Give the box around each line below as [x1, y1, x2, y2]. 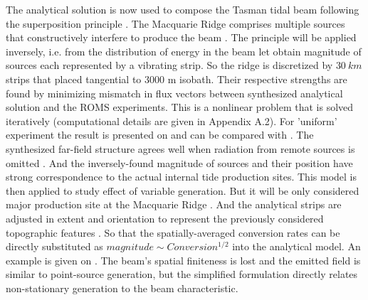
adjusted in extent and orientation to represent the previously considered [6, 210, 324, 225]
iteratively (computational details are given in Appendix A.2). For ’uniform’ [6, 113, 337, 128]
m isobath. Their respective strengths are [167, 71, 347, 86]
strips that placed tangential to [6, 71, 142, 86]
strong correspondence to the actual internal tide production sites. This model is [6, 169, 357, 184]
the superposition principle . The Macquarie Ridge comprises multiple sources [6, 16, 345, 31]
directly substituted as [6, 239, 103, 254]
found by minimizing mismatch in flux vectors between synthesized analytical [6, 85, 343, 100]
